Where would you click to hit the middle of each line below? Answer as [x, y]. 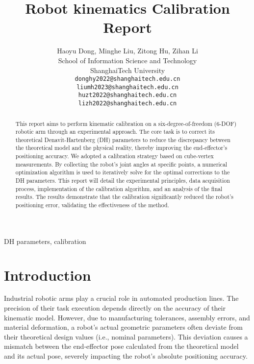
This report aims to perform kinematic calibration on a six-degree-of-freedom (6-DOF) [126, 123]
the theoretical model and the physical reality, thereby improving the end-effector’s [121, 148]
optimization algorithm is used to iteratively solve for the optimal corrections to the [123, 172]
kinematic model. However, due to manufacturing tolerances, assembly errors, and [127, 317]
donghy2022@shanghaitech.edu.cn [127, 79]
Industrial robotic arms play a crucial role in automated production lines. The [121, 298]
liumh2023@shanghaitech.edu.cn [127, 87]
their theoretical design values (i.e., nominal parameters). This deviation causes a [126, 336]
